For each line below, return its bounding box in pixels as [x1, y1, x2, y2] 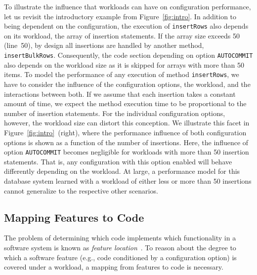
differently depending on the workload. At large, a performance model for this [4, 166, 240, 176]
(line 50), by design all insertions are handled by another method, [4, 40, 204, 50]
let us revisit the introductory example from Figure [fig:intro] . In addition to [4, 11, 237, 21]
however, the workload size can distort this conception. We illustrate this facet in [4, 118, 250, 128]
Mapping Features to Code [4, 209, 144, 225]
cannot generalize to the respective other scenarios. [4, 185, 158, 196]
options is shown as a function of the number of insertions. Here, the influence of [4, 137, 249, 147]
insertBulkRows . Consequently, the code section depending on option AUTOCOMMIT [4, 50, 253, 60]
